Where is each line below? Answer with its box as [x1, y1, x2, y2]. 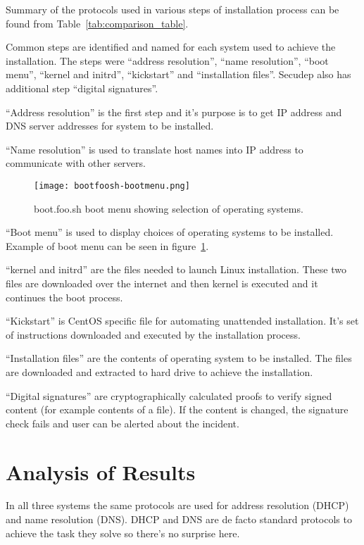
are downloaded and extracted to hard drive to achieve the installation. [6, 364, 313, 379]
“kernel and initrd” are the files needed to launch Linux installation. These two [6, 262, 346, 277]
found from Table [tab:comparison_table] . [6, 15, 189, 30]
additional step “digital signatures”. [6, 80, 158, 95]
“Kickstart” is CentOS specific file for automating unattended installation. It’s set [6, 313, 359, 328]
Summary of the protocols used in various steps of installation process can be [6, 2, 339, 16]
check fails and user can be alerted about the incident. [6, 415, 239, 430]
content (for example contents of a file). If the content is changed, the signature [6, 402, 349, 417]
